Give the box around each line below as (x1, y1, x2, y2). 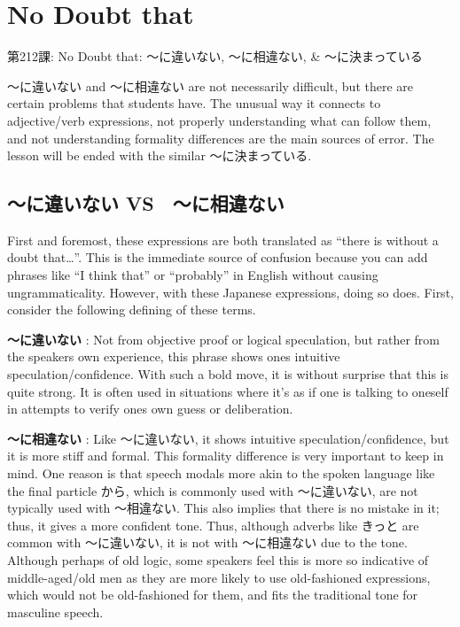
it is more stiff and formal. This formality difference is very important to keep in (7, 446, 444, 465)
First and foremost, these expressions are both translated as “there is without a (7, 230, 439, 249)
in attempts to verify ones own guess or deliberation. (7, 399, 293, 418)
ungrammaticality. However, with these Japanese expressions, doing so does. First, (7, 283, 454, 301)
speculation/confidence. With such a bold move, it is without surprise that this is (7, 365, 449, 383)
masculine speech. (7, 602, 104, 621)
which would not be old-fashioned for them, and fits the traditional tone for (7, 585, 418, 604)
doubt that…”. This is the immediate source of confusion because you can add (7, 248, 428, 267)
